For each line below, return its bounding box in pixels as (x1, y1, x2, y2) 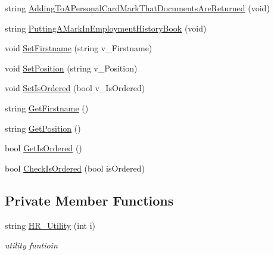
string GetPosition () (5, 122, 81, 134)
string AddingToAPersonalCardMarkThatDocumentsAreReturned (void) (5, 2, 270, 14)
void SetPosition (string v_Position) (5, 61, 138, 74)
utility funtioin (5, 239, 58, 251)
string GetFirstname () (5, 101, 89, 114)
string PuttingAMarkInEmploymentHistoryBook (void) (5, 21, 207, 34)
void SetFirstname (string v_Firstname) (5, 42, 152, 54)
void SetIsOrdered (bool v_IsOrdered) (5, 82, 145, 94)
